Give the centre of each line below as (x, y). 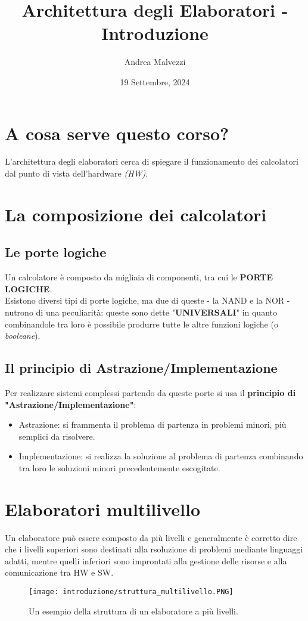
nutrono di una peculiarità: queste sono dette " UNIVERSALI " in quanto (141, 312)
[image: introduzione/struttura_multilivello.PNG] (131, 592)
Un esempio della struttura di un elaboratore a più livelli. (133, 611)
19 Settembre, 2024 (155, 81)
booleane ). (23, 336)
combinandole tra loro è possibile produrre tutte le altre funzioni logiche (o (141, 324)
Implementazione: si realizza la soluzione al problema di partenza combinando (161, 456)
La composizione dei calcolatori (136, 214)
